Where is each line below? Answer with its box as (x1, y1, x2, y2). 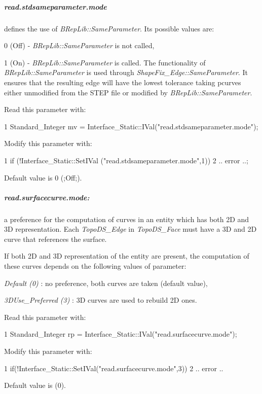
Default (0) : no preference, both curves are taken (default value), (4, 277, 208, 288)
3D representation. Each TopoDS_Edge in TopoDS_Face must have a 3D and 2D (4, 224, 257, 234)
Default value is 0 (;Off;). (4, 172, 82, 183)
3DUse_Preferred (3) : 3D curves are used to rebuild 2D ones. (4, 295, 197, 305)
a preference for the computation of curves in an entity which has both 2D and (4, 213, 249, 224)
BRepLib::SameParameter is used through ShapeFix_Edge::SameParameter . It (4, 67, 248, 78)
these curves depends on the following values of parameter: (4, 261, 186, 271)
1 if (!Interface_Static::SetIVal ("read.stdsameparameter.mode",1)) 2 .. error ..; (4, 155, 248, 165)
